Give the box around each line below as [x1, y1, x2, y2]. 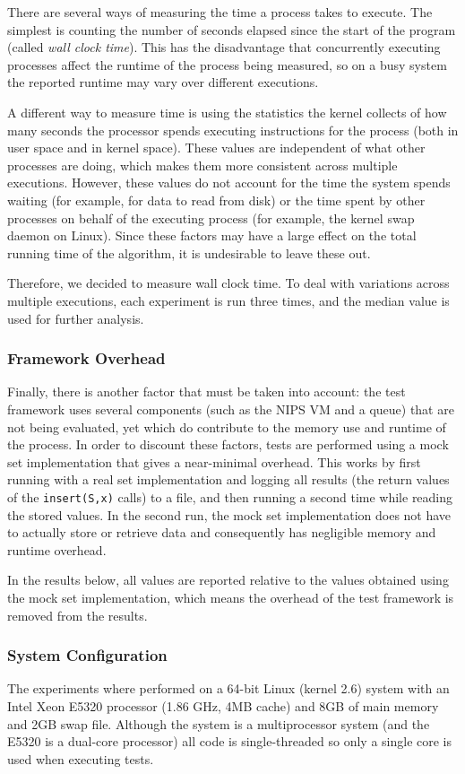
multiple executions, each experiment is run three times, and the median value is [7, 291, 450, 309]
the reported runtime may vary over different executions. [7, 73, 319, 91]
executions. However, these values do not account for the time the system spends [7, 173, 451, 192]
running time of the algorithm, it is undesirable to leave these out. [7, 243, 371, 262]
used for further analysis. [7, 309, 144, 327]
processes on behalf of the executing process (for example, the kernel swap [7, 208, 415, 227]
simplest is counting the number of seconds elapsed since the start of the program [7, 20, 456, 39]
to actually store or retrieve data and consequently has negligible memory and [7, 523, 436, 542]
